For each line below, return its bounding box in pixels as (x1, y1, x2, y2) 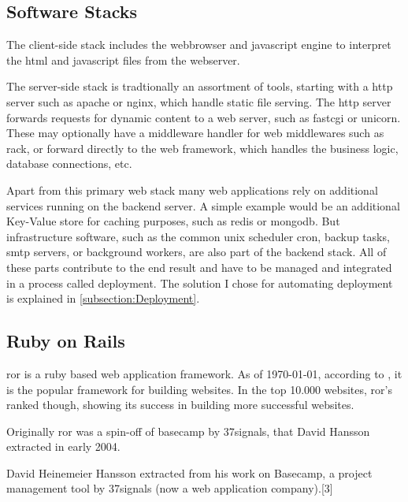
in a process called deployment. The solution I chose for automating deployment (6, 274, 393, 291)
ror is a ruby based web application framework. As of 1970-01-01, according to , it (6, 365, 402, 381)
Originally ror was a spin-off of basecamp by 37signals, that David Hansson (6, 422, 370, 439)
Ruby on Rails (6, 329, 125, 353)
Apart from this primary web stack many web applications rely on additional (6, 181, 378, 198)
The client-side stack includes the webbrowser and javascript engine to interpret (6, 36, 391, 53)
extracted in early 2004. (6, 438, 121, 455)
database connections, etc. (6, 155, 132, 172)
